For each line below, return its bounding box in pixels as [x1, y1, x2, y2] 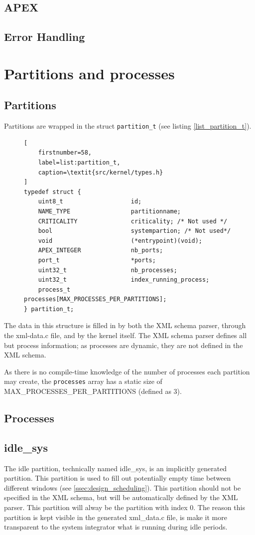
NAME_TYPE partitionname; [38, 207, 181, 215]
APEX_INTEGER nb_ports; [38, 247, 163, 254]
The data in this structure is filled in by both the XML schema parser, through [4, 320, 246, 331]
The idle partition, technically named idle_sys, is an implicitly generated [4, 463, 227, 473]
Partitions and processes [4, 63, 175, 83]
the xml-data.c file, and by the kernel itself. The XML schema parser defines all [4, 330, 247, 341]
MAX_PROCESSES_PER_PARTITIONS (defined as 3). [4, 386, 182, 396]
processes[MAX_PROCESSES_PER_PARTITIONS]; [24, 296, 167, 303]
